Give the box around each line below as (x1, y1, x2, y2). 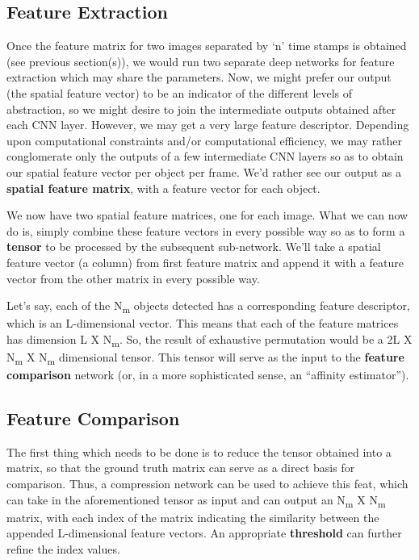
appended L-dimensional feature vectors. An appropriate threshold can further (6, 524, 402, 541)
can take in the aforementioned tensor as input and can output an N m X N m (6, 491, 386, 510)
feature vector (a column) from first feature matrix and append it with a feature (6, 253, 404, 270)
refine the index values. (6, 540, 120, 557)
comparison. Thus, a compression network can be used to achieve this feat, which (6, 475, 409, 492)
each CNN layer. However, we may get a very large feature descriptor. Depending (6, 116, 409, 133)
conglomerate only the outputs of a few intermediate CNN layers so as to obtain (6, 148, 404, 165)
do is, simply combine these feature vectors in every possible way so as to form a (6, 222, 405, 239)
